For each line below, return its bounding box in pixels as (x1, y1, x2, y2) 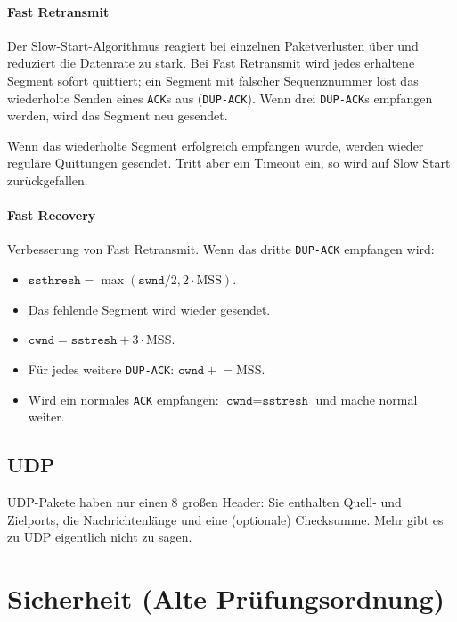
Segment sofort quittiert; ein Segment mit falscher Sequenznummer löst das (7, 70, 419, 89)
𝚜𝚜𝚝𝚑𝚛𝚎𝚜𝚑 (28, 274, 81, 288)
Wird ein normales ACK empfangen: (28, 389, 219, 408)
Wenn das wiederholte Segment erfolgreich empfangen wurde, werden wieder (7, 135, 424, 154)
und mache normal (315, 389, 418, 408)
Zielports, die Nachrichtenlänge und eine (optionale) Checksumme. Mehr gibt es (7, 510, 444, 528)
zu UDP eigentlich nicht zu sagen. (7, 528, 192, 546)
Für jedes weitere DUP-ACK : (28, 359, 175, 378)
